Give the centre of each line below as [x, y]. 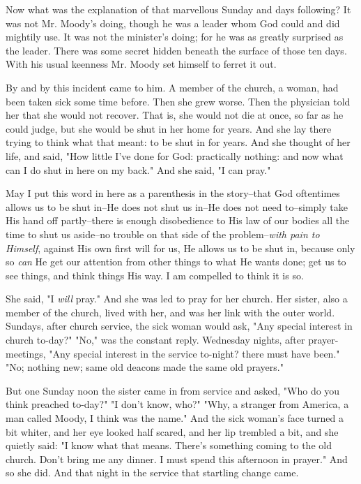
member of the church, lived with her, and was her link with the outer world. [170, 312]
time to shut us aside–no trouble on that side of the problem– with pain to [163, 234]
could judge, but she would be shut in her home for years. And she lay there [169, 128]
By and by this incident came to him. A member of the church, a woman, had [172, 87]
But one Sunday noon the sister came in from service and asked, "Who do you [173, 390]
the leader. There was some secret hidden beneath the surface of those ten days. [176, 50]
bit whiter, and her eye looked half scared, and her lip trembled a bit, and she [172, 431]
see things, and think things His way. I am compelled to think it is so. [155, 275]
